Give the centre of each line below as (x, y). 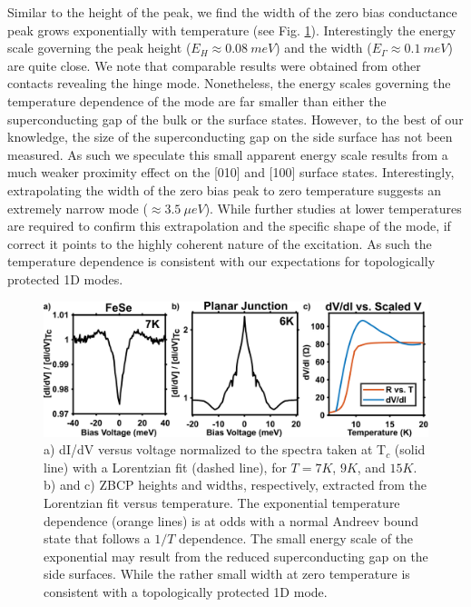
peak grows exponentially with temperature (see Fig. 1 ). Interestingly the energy (232, 30)
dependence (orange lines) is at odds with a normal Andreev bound (231, 520)
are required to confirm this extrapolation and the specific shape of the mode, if (229, 226)
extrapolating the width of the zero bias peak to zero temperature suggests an (225, 189)
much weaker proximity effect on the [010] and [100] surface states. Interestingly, (231, 172)
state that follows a (97, 538)
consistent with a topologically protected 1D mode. (186, 591)
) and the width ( (324, 48)
